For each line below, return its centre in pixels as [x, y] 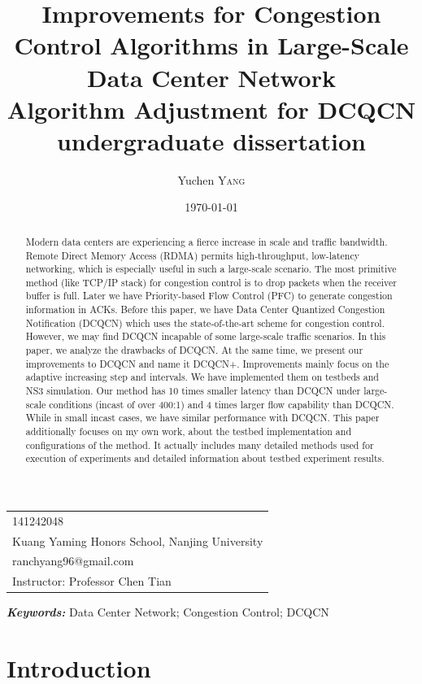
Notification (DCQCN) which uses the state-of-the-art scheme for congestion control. [205, 322]
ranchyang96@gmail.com [73, 561]
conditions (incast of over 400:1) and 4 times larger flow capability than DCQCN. [222, 404]
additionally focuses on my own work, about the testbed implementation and [189, 431]
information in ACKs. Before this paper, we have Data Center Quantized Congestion [205, 309]
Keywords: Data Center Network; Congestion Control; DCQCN [168, 612]
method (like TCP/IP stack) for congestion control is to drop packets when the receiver [211, 282]
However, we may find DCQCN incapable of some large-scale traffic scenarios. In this [206, 336]
